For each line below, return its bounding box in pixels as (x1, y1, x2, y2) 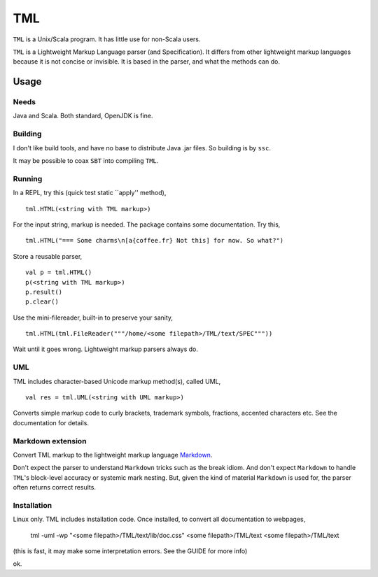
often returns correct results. (13, 483, 96, 492)
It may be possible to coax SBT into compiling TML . (13, 157, 159, 165)
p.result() (25, 287, 63, 296)
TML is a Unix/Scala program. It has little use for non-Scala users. (13, 35, 201, 43)
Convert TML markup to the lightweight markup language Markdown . (13, 450, 213, 459)
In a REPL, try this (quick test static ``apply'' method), (13, 189, 167, 197)
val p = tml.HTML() (25, 269, 92, 276)
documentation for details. (13, 418, 89, 427)
